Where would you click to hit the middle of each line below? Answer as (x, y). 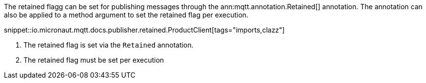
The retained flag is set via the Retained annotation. (109, 45)
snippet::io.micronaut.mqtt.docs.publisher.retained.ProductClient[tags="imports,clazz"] (144, 30)
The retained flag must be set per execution (94, 60)
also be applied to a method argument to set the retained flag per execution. (126, 15)
